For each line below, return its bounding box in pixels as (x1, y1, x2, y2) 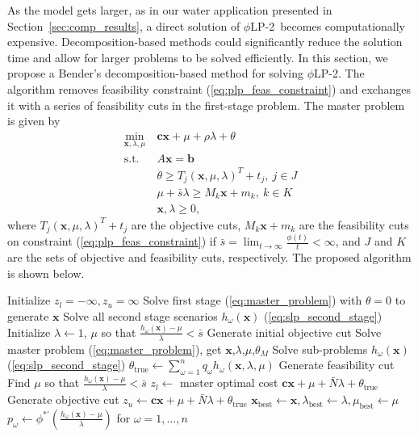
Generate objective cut (7, 391, 119, 408)
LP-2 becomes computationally (250, 17, 406, 34)
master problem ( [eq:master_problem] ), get (7, 340, 222, 357)
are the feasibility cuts (299, 216, 409, 233)
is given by (7, 112, 61, 129)
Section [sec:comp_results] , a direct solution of (7, 17, 240, 34)
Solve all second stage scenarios (63, 307, 218, 324)
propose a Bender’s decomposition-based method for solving (7, 65, 304, 82)
